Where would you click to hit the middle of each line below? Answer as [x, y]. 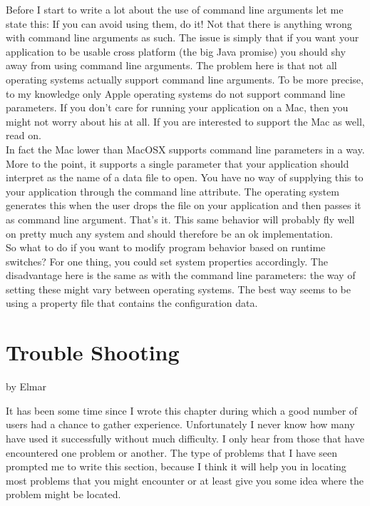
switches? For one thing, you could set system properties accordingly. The [167, 261]
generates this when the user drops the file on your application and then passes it [184, 205]
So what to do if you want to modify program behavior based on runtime [166, 247]
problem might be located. [63, 494]
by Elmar [26, 386]
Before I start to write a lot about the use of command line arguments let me [175, 9]
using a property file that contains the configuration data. [132, 303]
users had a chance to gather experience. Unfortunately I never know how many [180, 424]
